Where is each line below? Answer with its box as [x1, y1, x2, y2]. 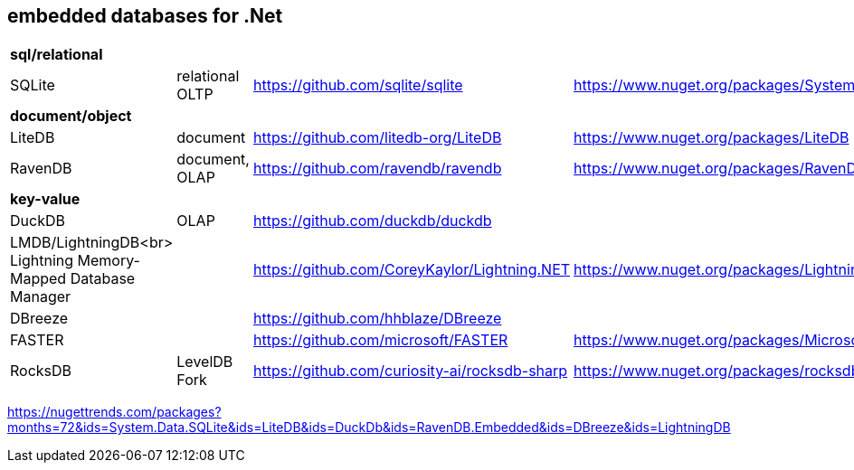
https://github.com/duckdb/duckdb [252, 211, 492, 230]
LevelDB [176, 352, 233, 371]
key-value [10, 190, 81, 209]
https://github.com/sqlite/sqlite [252, 76, 463, 95]
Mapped [10, 269, 67, 288]
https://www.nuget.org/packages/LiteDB [574, 128, 849, 147]
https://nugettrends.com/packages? [7, 404, 222, 420]
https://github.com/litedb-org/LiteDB [252, 128, 502, 147]
